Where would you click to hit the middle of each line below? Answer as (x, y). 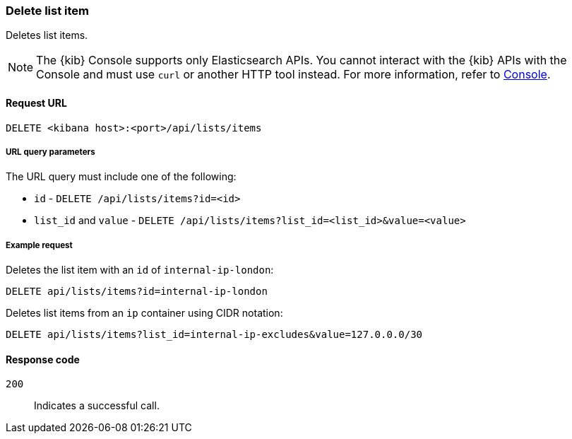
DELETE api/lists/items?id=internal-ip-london (137, 292)
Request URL (36, 103)
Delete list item (48, 11)
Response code (43, 359)
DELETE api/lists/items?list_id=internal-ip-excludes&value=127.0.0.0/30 (214, 335)
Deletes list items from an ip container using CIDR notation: (144, 313)
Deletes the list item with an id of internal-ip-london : (140, 270)
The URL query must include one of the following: (121, 177)
